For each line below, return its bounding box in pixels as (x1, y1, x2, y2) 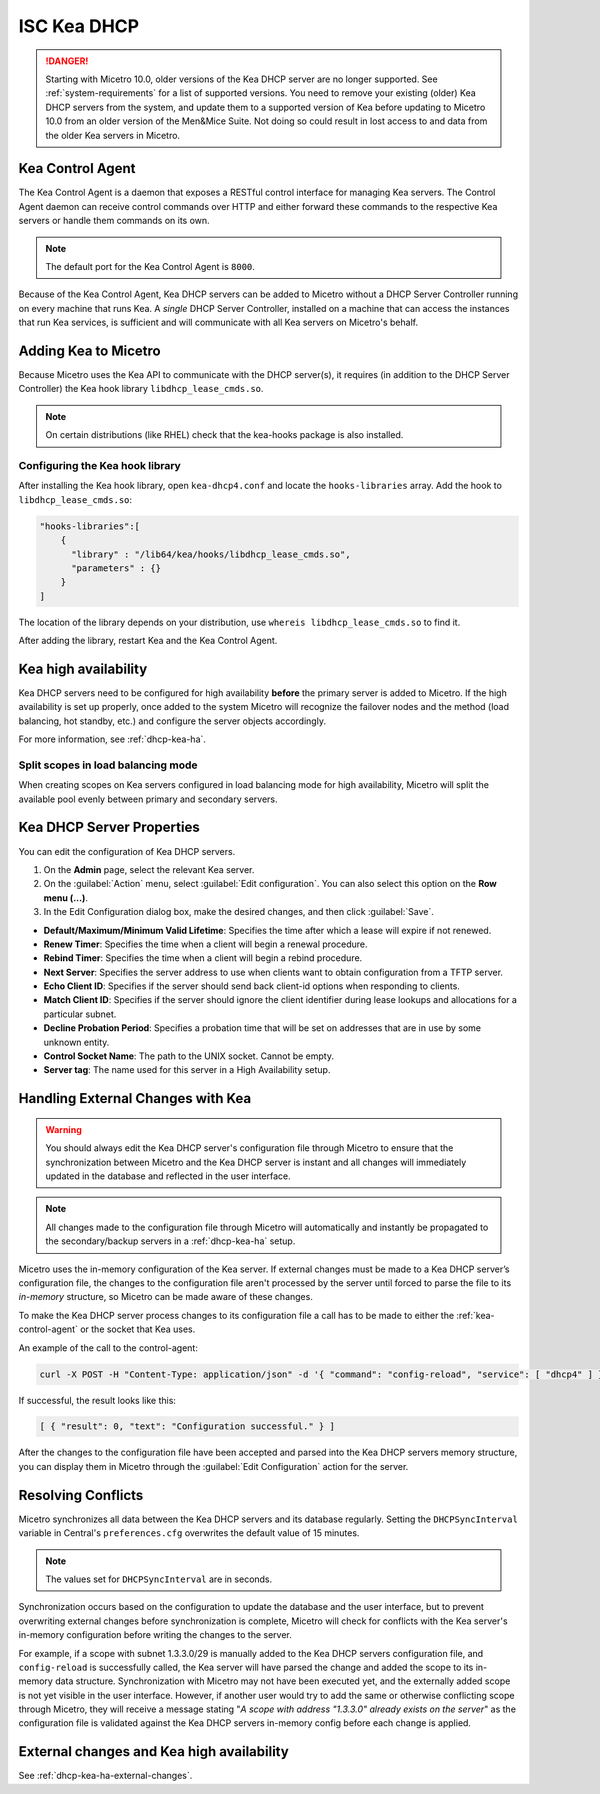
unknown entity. (43, 1036, 110, 1048)
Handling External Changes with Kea (18, 1090, 252, 1107)
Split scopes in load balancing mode (18, 758, 199, 772)
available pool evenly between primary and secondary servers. (18, 793, 279, 805)
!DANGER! (45, 55, 89, 67)
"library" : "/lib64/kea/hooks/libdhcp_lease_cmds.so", (71, 548, 351, 560)
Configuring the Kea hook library (18, 458, 182, 472)
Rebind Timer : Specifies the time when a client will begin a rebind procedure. (43, 952, 363, 964)
